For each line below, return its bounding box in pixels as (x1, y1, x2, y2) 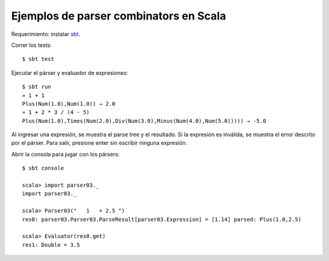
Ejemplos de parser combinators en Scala (11, 9, 227, 23)
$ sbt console (22, 165, 64, 172)
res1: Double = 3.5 (22, 241, 80, 248)
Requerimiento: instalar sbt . (11, 30, 80, 38)
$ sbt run (22, 83, 51, 91)
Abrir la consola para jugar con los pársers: (11, 150, 120, 158)
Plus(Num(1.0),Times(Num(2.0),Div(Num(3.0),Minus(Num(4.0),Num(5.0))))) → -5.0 (22, 117, 266, 124)
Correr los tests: (11, 41, 52, 49)
